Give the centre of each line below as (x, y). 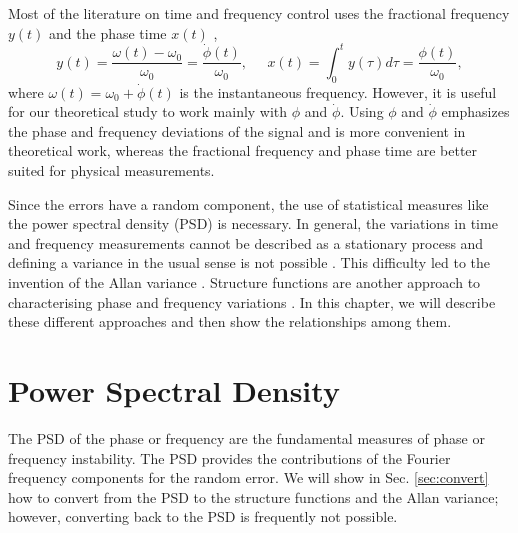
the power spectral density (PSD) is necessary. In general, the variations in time (253, 223)
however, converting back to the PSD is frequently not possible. (203, 516)
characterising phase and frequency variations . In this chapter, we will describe (252, 301)
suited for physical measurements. (111, 170)
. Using (362, 111)
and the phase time (108, 32)
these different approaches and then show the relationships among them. (230, 321)
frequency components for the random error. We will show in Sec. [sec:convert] (248, 477)
